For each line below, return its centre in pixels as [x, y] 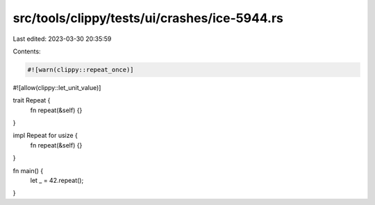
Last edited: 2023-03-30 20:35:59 [62, 39]
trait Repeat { [32, 100]
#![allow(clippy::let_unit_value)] [57, 87]
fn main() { [28, 170]
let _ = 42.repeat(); [57, 181]
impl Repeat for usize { [45, 136]
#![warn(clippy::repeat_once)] [81, 70]
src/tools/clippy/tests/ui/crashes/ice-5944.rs [148, 18]
